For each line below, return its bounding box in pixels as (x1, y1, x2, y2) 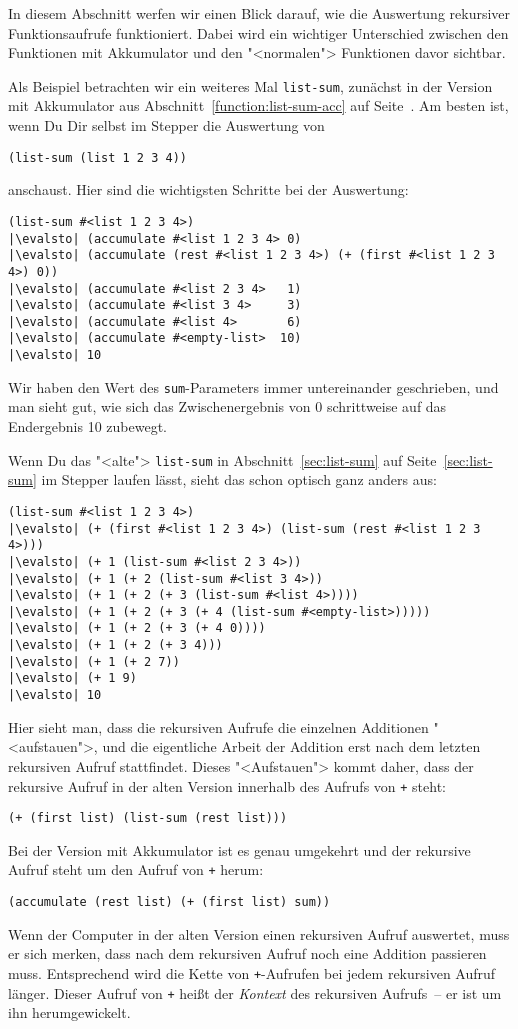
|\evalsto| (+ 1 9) (8, 671, 137, 686)
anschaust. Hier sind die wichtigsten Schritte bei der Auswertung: (8, 179, 409, 200)
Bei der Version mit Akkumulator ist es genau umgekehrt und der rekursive (8, 839, 471, 860)
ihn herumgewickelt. (8, 1002, 131, 1023)
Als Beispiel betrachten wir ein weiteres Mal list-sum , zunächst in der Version (8, 75, 493, 96)
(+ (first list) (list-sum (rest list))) (8, 811, 288, 826)
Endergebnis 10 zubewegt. (8, 416, 167, 437)
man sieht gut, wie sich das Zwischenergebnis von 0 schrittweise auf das (8, 396, 447, 417)
